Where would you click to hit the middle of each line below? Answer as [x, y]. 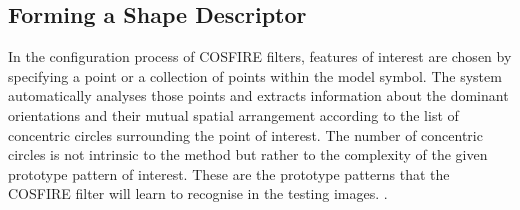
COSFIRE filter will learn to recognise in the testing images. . [198, 193]
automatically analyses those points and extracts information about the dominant [258, 95]
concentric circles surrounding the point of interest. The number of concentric [245, 134]
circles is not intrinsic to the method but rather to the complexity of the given [248, 154]
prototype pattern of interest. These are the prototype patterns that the [229, 173]
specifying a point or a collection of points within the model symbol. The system [255, 75]
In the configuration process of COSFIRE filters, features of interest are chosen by [260, 56]
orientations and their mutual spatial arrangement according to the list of [233, 114]
